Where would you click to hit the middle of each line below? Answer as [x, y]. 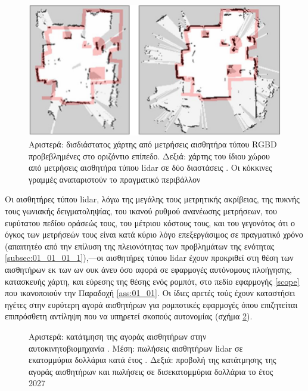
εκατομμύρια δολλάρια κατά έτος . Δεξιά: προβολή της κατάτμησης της [153, 360]
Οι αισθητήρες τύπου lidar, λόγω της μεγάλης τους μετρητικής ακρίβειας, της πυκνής [152, 199]
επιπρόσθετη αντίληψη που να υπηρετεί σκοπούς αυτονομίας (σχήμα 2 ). [129, 316]
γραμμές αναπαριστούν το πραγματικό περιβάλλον [115, 179]
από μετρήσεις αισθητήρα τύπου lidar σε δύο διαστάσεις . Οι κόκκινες [150, 167]
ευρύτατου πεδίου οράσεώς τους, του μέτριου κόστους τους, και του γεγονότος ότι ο [150, 222]
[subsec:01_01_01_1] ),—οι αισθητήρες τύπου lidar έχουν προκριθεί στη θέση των [149, 258]
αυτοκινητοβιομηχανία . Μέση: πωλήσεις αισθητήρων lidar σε [136, 348]
